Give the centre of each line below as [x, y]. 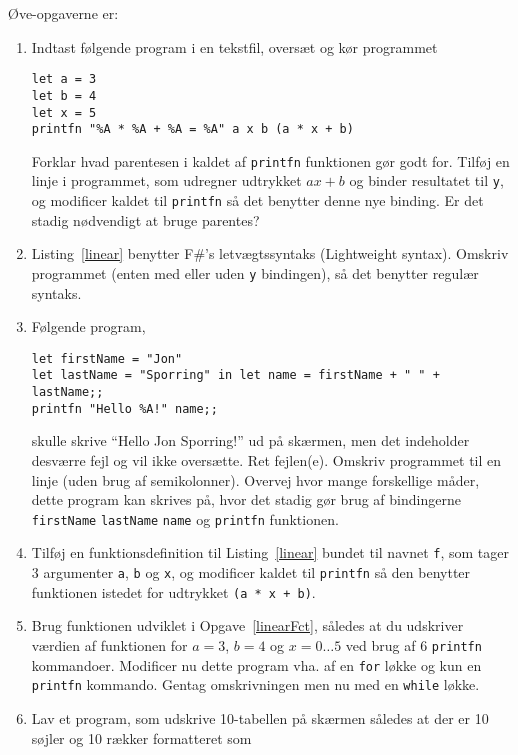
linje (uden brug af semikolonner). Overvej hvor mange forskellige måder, [255, 479]
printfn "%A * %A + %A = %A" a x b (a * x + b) [192, 129]
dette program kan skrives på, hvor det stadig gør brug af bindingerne [246, 499]
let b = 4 [64, 95]
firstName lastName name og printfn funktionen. [185, 518]
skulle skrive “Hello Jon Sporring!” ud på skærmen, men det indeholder [250, 440]
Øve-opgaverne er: [63, 13]
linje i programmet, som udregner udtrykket [166, 180]
